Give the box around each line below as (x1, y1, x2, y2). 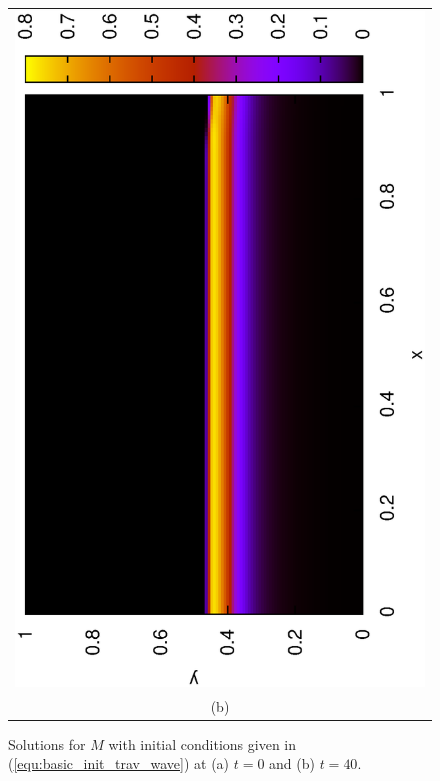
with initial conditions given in (108, 733, 297, 754)
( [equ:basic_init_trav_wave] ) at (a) (8, 753, 230, 774)
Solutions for (8, 733, 86, 754)
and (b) (269, 753, 315, 774)
